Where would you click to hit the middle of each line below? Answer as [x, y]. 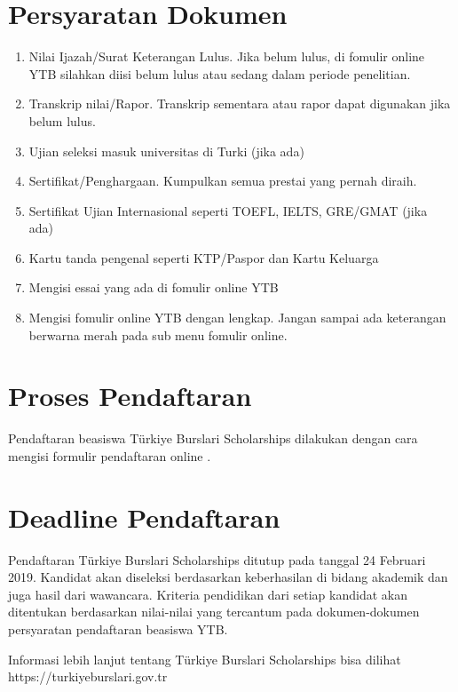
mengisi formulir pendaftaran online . [110, 455]
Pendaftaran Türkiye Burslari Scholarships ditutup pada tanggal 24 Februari [217, 559]
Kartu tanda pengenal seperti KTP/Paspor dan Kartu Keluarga [204, 257]
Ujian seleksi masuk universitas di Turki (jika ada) [166, 151]
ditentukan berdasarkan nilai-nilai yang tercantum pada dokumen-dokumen [214, 612]
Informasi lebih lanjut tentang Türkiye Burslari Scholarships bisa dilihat [205, 659]
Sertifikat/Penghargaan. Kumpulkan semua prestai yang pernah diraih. [223, 181]
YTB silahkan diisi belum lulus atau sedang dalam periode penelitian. [220, 73]
